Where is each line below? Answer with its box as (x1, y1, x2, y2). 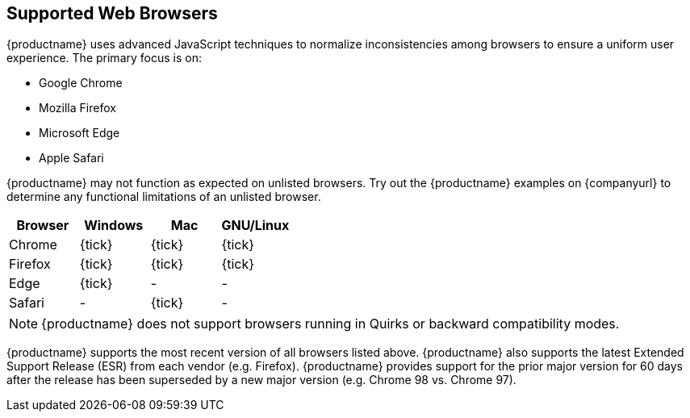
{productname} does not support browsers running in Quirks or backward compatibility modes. (41, 316, 620, 332)
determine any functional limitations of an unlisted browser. (6, 190, 321, 204)
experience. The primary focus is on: (6, 51, 202, 65)
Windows (84, 217, 144, 234)
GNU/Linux (221, 217, 290, 234)
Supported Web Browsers (6, 3, 218, 23)
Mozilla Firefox (39, 101, 116, 115)
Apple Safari (39, 151, 104, 165)
